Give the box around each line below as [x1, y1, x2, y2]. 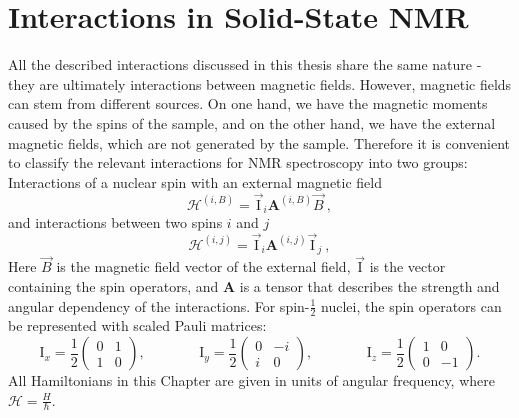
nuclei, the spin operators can [321, 295, 502, 316]
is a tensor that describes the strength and [239, 276, 500, 297]
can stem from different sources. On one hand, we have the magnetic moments [8, 93, 488, 114]
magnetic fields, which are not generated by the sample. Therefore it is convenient [8, 132, 511, 153]
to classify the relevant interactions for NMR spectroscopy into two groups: [8, 152, 468, 173]
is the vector [369, 256, 446, 277]
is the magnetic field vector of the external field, [56, 256, 351, 277]
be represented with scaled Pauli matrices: [8, 315, 267, 336]
